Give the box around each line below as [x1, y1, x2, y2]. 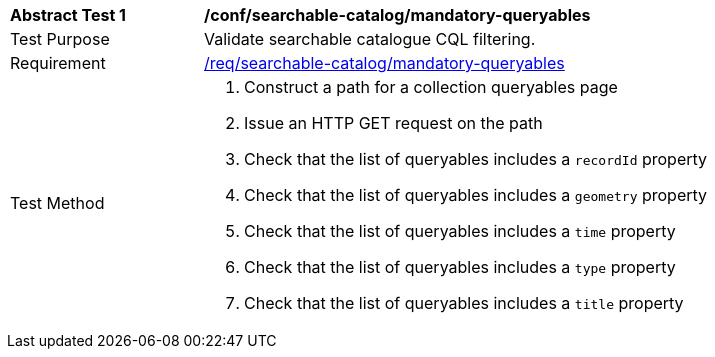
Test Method [10, 193, 105, 213]
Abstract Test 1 [10, 5, 126, 25]
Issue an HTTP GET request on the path [244, 113, 543, 133]
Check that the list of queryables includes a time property [244, 221, 676, 241]
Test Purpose [10, 29, 110, 49]
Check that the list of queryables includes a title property [244, 293, 684, 313]
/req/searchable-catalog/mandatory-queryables [204, 53, 565, 73]
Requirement [10, 53, 106, 73]
